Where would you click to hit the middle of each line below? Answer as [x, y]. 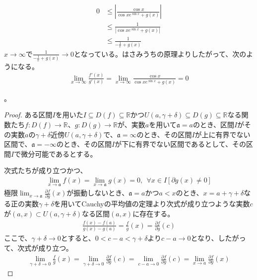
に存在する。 [154, 214]
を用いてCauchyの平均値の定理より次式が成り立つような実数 [152, 204]
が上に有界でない [223, 134]
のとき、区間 [213, 124]
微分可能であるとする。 [59, 153]
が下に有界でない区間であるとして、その [180, 144]
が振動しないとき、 [98, 193]
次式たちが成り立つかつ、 [46, 170]
